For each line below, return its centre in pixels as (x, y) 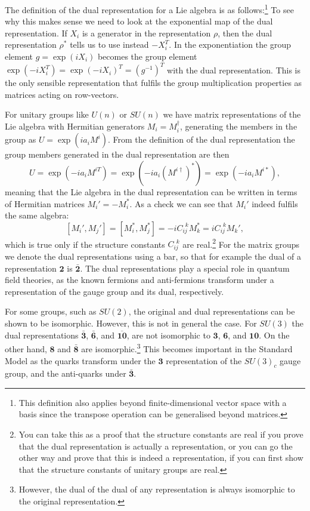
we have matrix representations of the (232, 114)
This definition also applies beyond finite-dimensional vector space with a (153, 402)
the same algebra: (37, 215)
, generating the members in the (238, 126)
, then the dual (245, 33)
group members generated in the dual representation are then (117, 154)
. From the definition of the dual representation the (201, 139)
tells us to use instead (109, 44)
